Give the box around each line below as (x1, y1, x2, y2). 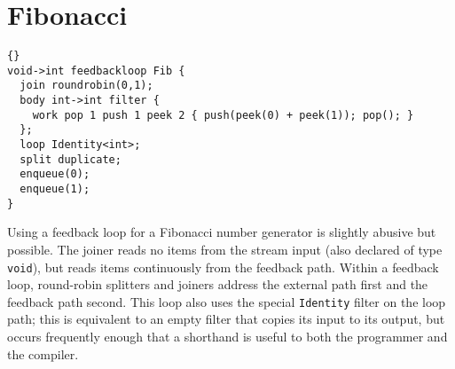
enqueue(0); (20, 168, 90, 181)
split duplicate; (20, 153, 122, 166)
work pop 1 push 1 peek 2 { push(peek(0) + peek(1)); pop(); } (32, 108, 414, 122)
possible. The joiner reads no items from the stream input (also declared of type (7, 239, 443, 258)
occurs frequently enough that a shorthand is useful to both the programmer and (7, 327, 448, 346)
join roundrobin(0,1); (20, 79, 153, 92)
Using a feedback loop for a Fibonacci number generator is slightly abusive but (7, 223, 436, 241)
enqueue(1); (20, 183, 90, 196)
